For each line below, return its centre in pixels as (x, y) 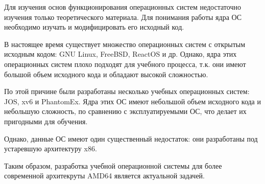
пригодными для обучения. (46, 121)
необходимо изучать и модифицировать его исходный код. (94, 27)
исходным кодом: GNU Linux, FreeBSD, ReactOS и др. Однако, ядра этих (121, 54)
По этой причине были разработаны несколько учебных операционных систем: (127, 91)
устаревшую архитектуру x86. (51, 148)
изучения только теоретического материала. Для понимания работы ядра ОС (123, 17)
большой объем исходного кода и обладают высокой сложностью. (106, 74)
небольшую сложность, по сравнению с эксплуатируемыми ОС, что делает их (125, 111)
